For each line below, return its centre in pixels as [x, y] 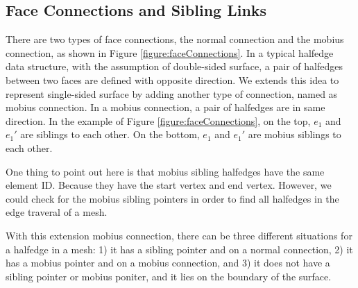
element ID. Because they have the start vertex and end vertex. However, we [169, 185]
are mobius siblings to [295, 134]
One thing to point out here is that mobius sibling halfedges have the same [165, 171]
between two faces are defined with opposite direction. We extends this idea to [172, 79]
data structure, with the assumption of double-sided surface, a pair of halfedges [174, 66]
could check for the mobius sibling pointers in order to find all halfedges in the [172, 198]
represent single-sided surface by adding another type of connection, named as [172, 93]
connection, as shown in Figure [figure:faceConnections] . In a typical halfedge [170, 52]
